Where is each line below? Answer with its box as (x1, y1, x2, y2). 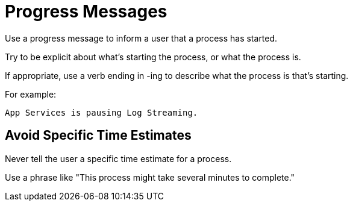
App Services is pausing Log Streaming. (5, 107, 198, 117)
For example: (5, 89, 57, 99)
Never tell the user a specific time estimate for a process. (5, 153, 232, 164)
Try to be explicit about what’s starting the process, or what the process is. (5, 51, 301, 62)
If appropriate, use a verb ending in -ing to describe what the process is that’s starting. (5, 70, 349, 81)
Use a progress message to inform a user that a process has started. (5, 33, 278, 43)
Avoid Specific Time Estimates (5, 128, 192, 143)
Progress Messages (5, 1, 167, 22)
